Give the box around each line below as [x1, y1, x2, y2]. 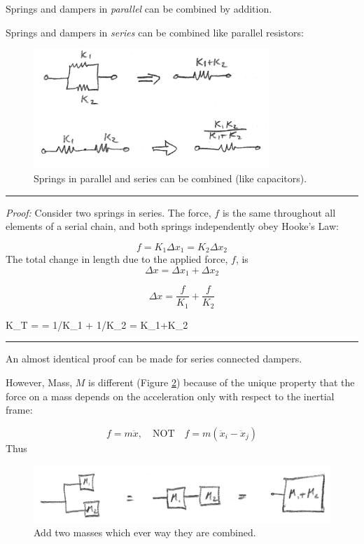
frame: [6, 402, 33, 417]
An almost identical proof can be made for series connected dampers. [6, 351, 302, 366]
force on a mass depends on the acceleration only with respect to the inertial [6, 388, 335, 403]
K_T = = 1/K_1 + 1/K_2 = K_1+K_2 [6, 317, 188, 332]
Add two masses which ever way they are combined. [34, 525, 256, 540]
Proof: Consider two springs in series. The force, [6, 205, 211, 219]
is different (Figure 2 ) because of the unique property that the [87, 375, 355, 390]
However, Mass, [6, 375, 73, 390]
